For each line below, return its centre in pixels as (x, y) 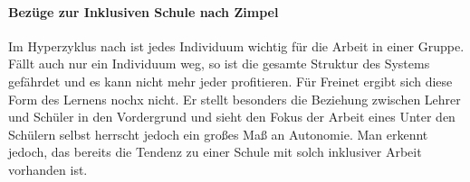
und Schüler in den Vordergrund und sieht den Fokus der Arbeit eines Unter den (232, 117)
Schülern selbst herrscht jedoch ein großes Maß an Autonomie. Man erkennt (218, 134)
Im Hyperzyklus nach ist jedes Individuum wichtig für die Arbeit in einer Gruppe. (236, 45)
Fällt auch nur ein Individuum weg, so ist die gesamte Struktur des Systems (219, 64)
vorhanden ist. (48, 169)
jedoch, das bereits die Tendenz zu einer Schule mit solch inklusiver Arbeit (215, 152)
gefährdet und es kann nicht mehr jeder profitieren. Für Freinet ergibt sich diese (230, 81)
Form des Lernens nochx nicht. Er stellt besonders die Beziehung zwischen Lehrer (235, 99)
